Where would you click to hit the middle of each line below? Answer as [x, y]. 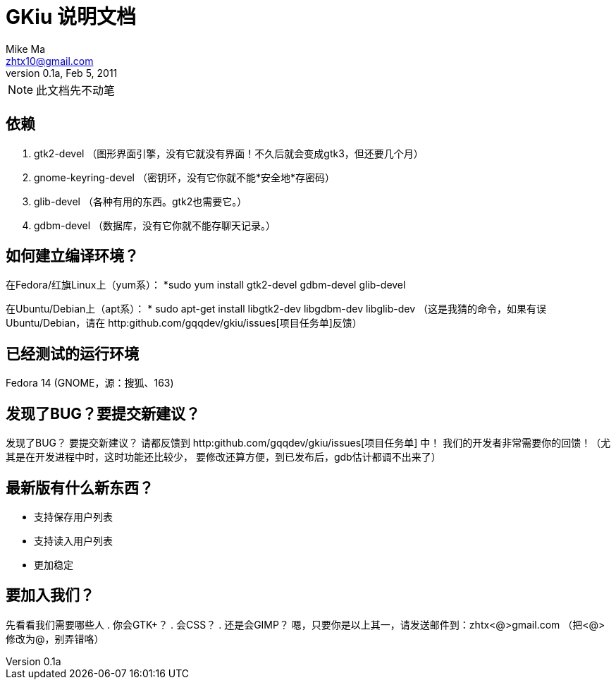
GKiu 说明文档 [71, 17]
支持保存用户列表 [73, 516]
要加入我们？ [50, 595]
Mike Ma [26, 49]
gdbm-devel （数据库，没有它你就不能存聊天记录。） [155, 225]
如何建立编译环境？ [72, 256]
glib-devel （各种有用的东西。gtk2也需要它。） [141, 201]
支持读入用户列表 [73, 540]
